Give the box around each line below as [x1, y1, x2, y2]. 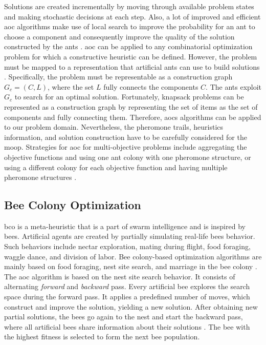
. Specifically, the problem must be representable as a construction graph [4, 71, 233, 82]
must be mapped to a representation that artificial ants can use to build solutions [4, 61, 260, 72]
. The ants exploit [206, 81, 262, 92]
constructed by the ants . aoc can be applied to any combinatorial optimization [4, 41, 253, 52]
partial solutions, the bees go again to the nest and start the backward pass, [4, 311, 243, 322]
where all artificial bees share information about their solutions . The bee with [4, 321, 250, 332]
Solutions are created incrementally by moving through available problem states [4, 1, 254, 11]
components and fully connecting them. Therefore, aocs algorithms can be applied [4, 111, 261, 122]
